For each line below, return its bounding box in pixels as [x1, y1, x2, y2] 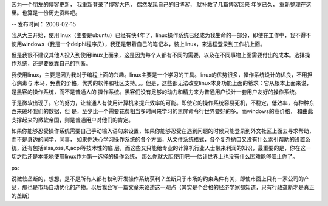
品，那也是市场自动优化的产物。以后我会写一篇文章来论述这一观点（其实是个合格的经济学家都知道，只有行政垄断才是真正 [11, 184, 315, 191]
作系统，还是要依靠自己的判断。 [11, 60, 91, 67]
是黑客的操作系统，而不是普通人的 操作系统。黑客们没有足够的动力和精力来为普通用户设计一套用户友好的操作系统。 [11, 88, 300, 95]
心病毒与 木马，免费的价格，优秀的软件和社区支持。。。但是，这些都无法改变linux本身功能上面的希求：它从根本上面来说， [11, 80, 312, 87]
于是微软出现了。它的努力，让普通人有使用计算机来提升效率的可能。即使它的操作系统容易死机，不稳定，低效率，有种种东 [11, 99, 315, 106]
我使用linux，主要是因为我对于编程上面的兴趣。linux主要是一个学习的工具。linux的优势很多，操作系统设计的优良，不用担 [11, 70, 313, 78]
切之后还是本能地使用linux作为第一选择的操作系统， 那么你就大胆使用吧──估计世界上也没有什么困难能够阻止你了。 [11, 153, 298, 160]
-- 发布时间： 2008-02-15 [11, 20, 76, 27]
